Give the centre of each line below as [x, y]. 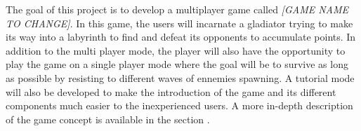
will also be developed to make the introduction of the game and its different [171, 91]
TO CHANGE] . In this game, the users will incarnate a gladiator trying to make [179, 23]
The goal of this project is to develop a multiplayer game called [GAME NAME [177, 9]
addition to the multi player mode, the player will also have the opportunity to [176, 50]
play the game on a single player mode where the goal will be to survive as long [177, 64]
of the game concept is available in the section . [108, 119]
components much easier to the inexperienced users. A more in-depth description [179, 105]
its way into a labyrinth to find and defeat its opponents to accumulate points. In [181, 37]
